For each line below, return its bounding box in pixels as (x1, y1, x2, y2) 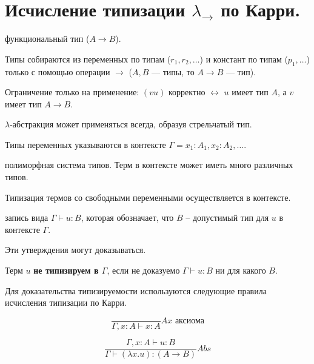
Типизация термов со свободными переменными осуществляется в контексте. (5, 190, 291, 203)
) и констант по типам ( (199, 52, 288, 65)
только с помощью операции (5, 65, 110, 78)
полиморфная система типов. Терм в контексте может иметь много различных (5, 158, 293, 171)
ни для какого (215, 264, 266, 277)
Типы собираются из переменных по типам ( (5, 52, 171, 65)
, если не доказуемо (107, 264, 180, 277)
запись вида (5, 211, 48, 224)
